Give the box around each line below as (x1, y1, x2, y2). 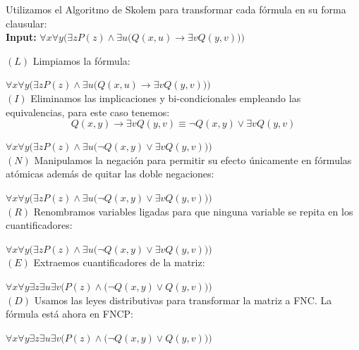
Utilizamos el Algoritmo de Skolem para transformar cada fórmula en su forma (6, 2, 346, 16)
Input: (6, 30, 37, 44)
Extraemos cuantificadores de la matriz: (33, 255, 205, 270)
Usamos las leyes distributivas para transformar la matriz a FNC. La (34, 292, 332, 307)
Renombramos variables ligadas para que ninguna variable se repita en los (33, 204, 353, 218)
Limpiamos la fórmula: (32, 53, 130, 68)
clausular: (6, 15, 47, 30)
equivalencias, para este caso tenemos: (6, 104, 170, 119)
